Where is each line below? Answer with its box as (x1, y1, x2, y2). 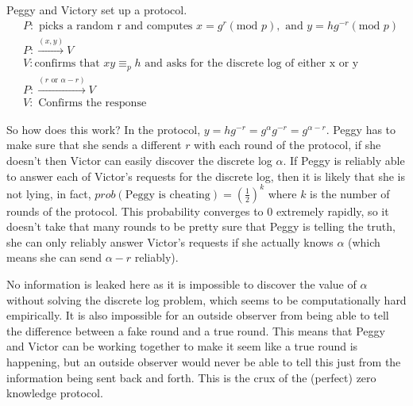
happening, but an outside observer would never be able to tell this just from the (6, 354, 401, 370)
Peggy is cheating (125, 189, 210, 201)
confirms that (34, 58, 100, 70)
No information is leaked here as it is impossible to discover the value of (6, 276, 357, 293)
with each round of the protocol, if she (194, 136, 381, 153)
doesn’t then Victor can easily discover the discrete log (6, 151, 272, 168)
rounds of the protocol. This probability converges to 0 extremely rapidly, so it (6, 202, 389, 219)
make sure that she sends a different (6, 136, 182, 153)
